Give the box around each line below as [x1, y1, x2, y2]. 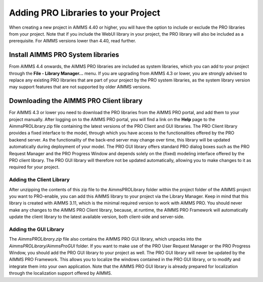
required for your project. [9, 164, 60, 170]
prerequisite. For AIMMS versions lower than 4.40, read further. [9, 38, 136, 44]
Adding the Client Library [9, 176, 70, 183]
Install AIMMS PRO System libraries [9, 51, 119, 59]
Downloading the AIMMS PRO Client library [9, 97, 143, 105]
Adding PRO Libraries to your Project [9, 7, 160, 18]
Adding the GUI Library [9, 226, 64, 233]
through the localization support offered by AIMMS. [9, 270, 112, 276]
